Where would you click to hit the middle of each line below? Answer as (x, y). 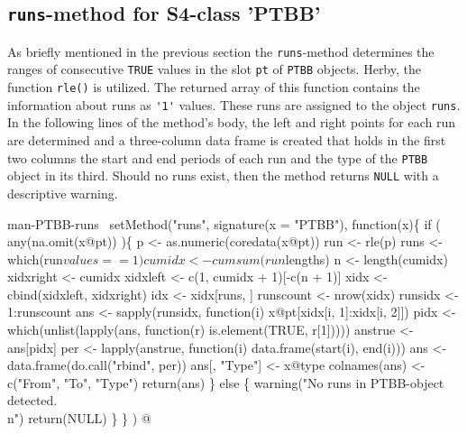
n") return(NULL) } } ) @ (79, 418)
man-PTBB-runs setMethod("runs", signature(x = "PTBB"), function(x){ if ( (224, 223)
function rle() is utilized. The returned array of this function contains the (214, 87)
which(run (35, 259)
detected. (32, 400)
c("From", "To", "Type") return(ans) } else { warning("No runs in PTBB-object (226, 382)
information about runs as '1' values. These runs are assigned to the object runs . (234, 104)
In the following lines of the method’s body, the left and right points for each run (232, 122)
